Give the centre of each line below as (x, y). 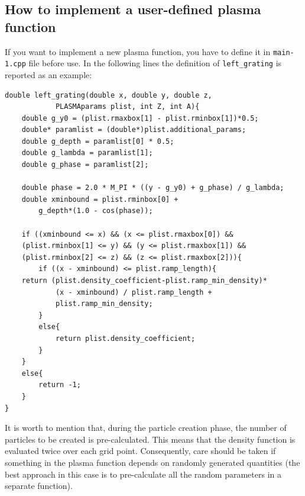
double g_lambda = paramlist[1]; (87, 153)
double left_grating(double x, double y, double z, (108, 95)
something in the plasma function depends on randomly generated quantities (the (152, 462)
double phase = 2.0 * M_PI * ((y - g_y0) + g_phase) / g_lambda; (153, 188)
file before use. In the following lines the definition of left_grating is (155, 63)
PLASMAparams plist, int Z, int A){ (127, 107)
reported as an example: (48, 74)
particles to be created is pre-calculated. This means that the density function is (150, 439)
